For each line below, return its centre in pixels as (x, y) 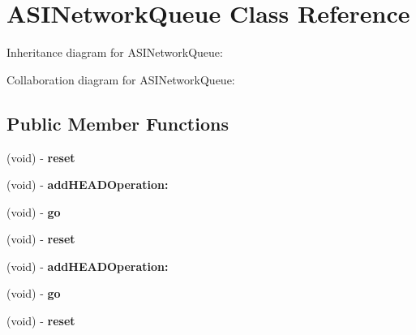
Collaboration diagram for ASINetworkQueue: (121, 79)
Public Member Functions (118, 123)
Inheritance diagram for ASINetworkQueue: (115, 52)
